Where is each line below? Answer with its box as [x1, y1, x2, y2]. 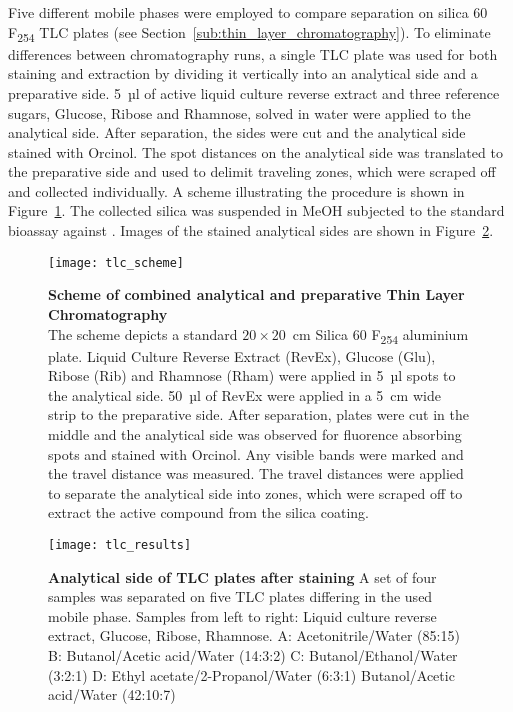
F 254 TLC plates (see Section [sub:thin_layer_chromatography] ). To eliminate [8, 21, 491, 45]
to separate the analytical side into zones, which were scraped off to [48, 482, 463, 503]
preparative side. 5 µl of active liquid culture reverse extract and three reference [8, 82, 500, 103]
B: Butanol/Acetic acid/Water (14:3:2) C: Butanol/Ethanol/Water [48, 645, 458, 665]
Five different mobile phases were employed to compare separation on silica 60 [8, 2, 488, 22]
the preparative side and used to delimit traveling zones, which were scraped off [8, 161, 496, 182]
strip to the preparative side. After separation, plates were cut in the [48, 404, 469, 425]
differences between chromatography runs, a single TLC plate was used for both [8, 43, 498, 64]
